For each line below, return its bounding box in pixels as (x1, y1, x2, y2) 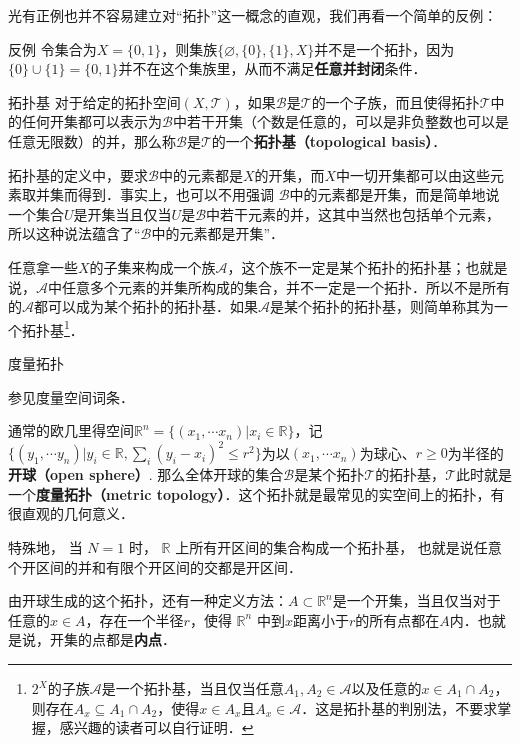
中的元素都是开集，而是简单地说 (289, 184, 500, 205)
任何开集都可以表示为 (21, 111, 162, 132)
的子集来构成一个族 (89, 256, 216, 277)
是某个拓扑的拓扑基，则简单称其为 (270, 296, 494, 317)
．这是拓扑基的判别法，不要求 (301, 697, 498, 718)
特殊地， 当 (8, 537, 83, 558)
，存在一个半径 (85, 609, 184, 630)
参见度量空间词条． (8, 386, 134, 407)
